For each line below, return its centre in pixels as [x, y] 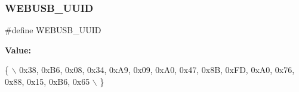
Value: [18, 50]
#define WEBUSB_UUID [53, 30]
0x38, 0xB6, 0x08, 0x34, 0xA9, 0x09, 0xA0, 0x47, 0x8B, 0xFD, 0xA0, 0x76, [157, 70]
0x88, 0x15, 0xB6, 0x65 [47, 81]
